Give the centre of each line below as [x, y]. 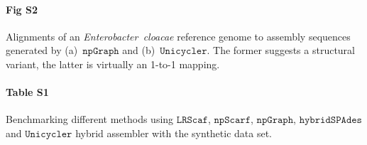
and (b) [139, 50]
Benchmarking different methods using [90, 119]
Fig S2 [22, 9]
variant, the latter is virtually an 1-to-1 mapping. [113, 64]
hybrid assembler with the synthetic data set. [174, 133]
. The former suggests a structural [281, 50]
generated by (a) [42, 50]
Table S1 [27, 92]
